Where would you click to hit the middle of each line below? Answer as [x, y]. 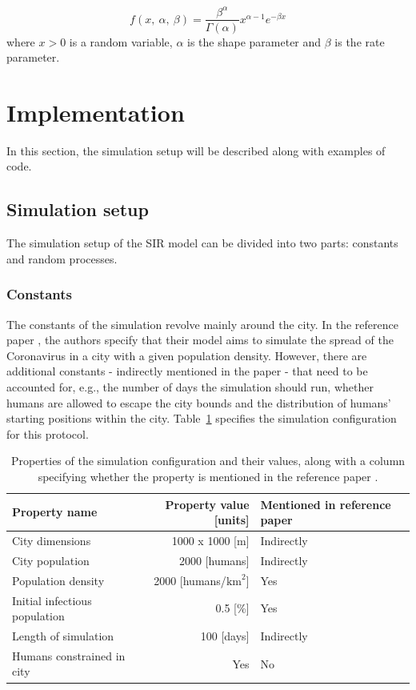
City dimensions [52, 541]
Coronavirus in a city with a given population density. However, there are [187, 355]
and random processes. [62, 258]
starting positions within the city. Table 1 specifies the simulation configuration [202, 418]
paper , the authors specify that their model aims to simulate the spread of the [200, 340]
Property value [207, 504]
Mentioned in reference [326, 504]
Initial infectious [52, 600]
